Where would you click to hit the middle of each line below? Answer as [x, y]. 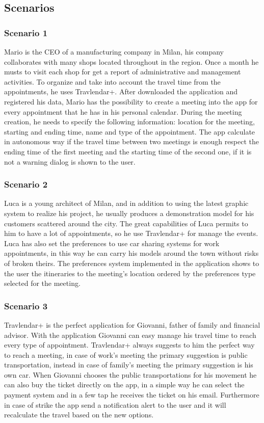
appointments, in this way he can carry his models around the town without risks [131, 253]
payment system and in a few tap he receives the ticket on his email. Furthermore [132, 395]
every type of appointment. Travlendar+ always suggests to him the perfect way [129, 345]
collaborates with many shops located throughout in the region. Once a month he [131, 61]
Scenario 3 [26, 306]
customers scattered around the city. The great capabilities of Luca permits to [126, 223]
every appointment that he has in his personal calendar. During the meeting [123, 111]
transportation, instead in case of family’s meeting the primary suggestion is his [129, 365]
